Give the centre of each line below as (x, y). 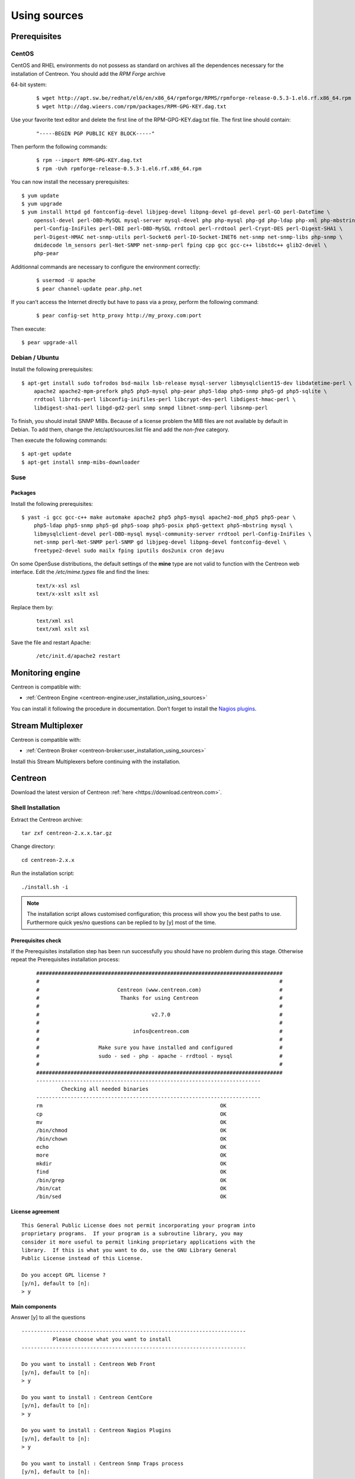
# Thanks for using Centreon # (159, 998)
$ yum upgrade (42, 204)
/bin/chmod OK (132, 1131)
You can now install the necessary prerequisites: (70, 182)
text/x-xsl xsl (58, 585)
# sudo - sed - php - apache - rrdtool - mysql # (159, 1056)
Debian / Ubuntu (35, 357)
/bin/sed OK (132, 1197)
